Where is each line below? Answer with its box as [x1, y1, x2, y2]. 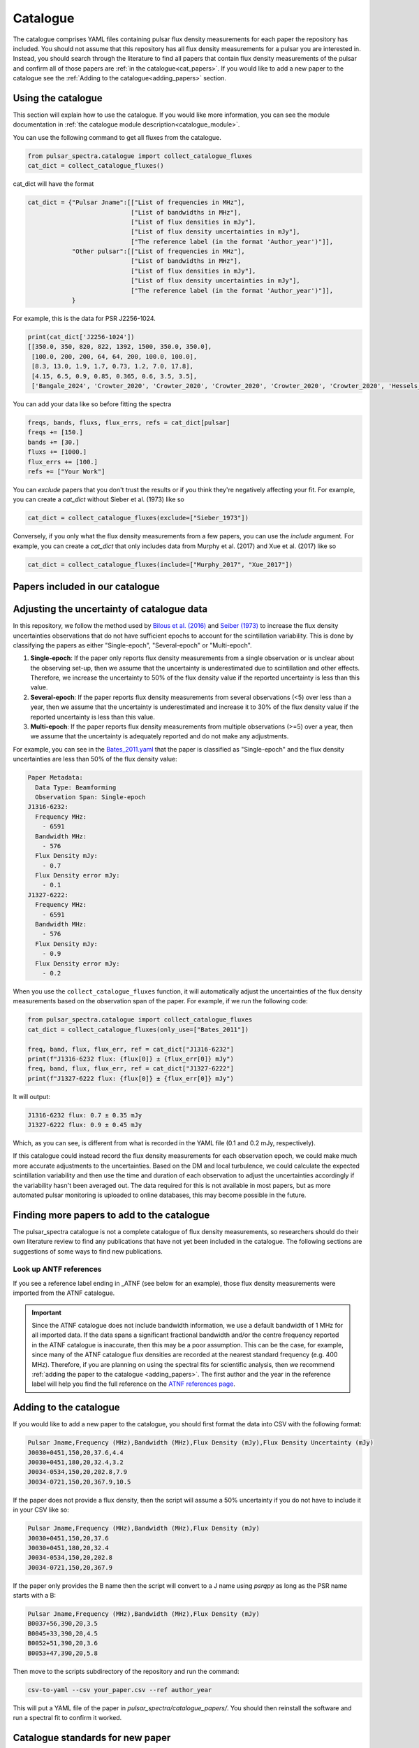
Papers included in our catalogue [13, 581, 160, 593]
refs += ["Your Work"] [27, 467, 105, 475]
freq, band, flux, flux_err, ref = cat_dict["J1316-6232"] [27, 1045, 234, 1053]
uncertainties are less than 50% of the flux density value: [13, 755, 177, 764]
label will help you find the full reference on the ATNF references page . [31, 1380, 235, 1388]
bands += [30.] [27, 438, 80, 446]
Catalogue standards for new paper [13, 1731, 171, 1744]
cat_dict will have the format [13, 180, 94, 188]
